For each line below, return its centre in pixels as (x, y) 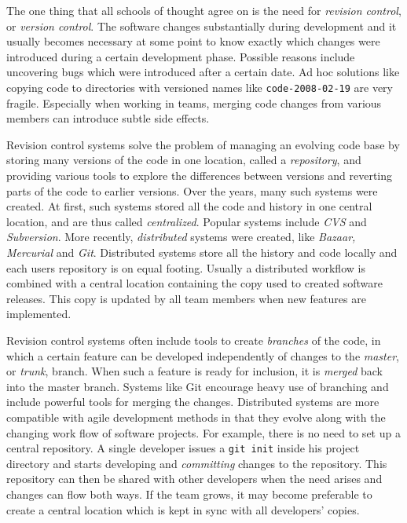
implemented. (39, 314)
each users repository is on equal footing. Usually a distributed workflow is (186, 267)
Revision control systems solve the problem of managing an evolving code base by (203, 144)
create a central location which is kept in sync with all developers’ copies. (183, 509)
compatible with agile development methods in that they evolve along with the (196, 417)
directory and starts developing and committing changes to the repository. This (197, 463)
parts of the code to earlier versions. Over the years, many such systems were (192, 190)
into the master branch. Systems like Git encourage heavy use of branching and (198, 386)
